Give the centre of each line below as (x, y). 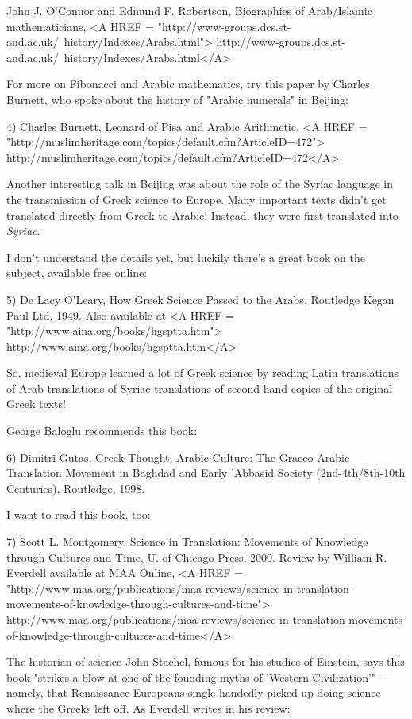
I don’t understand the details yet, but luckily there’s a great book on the (186, 257)
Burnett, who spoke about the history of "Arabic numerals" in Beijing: (177, 99)
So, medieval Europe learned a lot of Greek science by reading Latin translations (203, 373)
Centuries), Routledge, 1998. (76, 488)
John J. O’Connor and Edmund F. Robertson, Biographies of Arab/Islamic (189, 10)
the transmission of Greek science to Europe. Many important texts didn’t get (196, 199)
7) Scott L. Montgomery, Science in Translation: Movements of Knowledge (187, 542)
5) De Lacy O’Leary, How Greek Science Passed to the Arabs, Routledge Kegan (200, 299)
